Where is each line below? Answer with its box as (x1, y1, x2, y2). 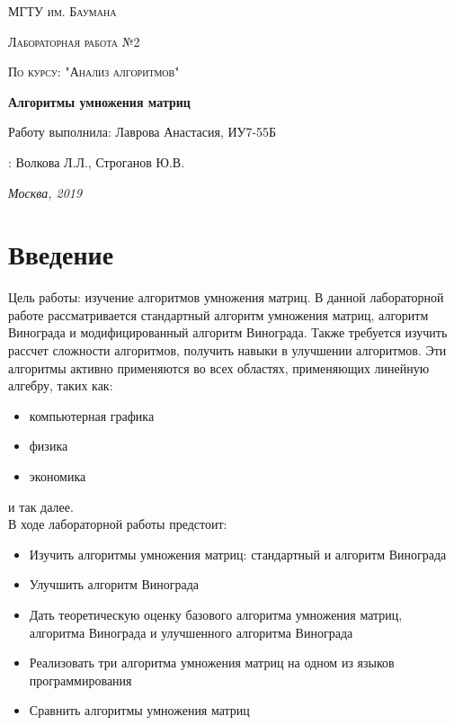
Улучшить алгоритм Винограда (29, 575, 200, 594)
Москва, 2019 (8, 183, 83, 201)
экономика (29, 467, 86, 486)
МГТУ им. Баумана (8, 2, 117, 20)
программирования (29, 670, 132, 689)
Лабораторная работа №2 (8, 31, 140, 50)
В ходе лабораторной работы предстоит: (8, 515, 227, 533)
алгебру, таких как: (8, 376, 113, 395)
